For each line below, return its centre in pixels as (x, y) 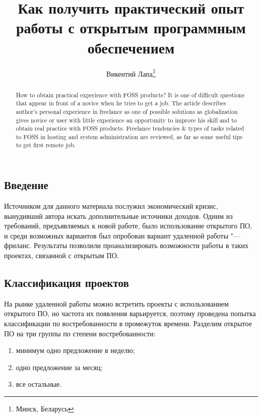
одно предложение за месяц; (59, 367)
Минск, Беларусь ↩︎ (45, 408)
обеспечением (131, 47)
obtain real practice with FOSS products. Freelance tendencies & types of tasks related (130, 128)
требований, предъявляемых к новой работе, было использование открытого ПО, (128, 226)
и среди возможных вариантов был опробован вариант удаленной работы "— (122, 235)
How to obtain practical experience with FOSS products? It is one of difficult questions (130, 95)
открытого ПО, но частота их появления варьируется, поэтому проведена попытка (130, 313)
